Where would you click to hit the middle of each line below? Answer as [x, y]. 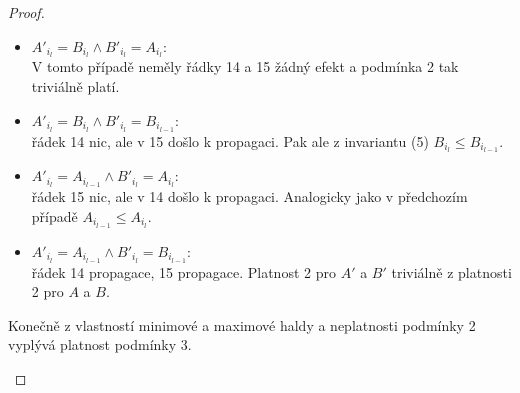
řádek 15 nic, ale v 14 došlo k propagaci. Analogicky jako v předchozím [249, 196]
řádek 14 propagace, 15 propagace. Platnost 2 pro [183, 271]
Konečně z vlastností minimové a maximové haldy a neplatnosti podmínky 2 [242, 324]
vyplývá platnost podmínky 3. [100, 344]
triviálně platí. [75, 86]
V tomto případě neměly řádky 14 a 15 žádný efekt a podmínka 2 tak [245, 66]
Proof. [26, 12]
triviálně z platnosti [451, 271]
